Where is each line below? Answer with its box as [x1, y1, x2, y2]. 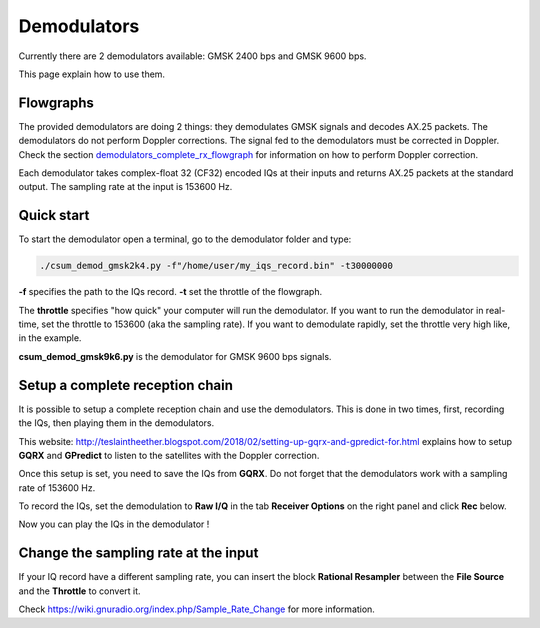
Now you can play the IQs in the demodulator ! [18, 518, 210, 530]
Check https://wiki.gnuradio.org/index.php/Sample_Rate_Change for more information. [18, 603, 375, 615]
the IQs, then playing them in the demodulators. [18, 417, 215, 429]
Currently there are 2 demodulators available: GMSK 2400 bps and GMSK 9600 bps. [18, 50, 367, 62]
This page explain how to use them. [18, 68, 165, 80]
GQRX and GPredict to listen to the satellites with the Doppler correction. [18, 449, 320, 461]
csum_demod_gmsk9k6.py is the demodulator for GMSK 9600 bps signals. [18, 350, 332, 362]
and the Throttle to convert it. [18, 585, 141, 597]
